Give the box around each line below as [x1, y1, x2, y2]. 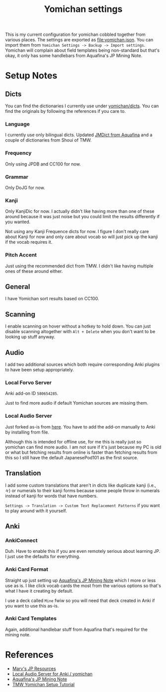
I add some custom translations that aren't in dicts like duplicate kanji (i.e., [5, 482, 156, 488]
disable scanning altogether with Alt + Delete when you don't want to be [5, 329, 156, 335]
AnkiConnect [5, 537, 38, 544]
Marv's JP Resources [12, 665, 56, 672]
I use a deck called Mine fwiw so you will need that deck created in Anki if [5, 598, 155, 604]
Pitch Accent [5, 252, 37, 259]
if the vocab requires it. [5, 239, 53, 245]
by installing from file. [5, 429, 50, 435]
